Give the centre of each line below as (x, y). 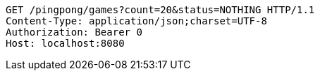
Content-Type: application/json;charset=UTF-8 (136, 21)
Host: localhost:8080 (65, 43)
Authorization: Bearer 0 (74, 32)
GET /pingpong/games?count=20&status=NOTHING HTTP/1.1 (160, 10)
